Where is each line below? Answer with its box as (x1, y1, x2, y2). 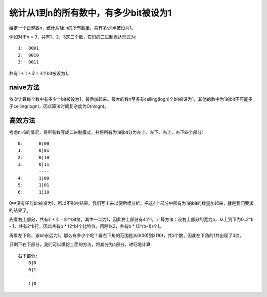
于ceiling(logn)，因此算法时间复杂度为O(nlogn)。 (9, 103, 109, 109)
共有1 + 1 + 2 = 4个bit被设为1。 (9, 70, 72, 76)
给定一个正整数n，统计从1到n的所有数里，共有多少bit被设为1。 (9, 25, 136, 31)
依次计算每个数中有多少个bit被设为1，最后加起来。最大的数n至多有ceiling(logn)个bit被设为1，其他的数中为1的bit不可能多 (9, 96, 253, 102)
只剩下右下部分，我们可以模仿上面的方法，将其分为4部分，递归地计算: (9, 241, 152, 247)
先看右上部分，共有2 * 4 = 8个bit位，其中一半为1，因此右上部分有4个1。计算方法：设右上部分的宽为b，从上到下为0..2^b (9, 216, 254, 222)
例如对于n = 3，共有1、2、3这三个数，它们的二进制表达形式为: (9, 34, 136, 40)
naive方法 (9, 83, 40, 92)
